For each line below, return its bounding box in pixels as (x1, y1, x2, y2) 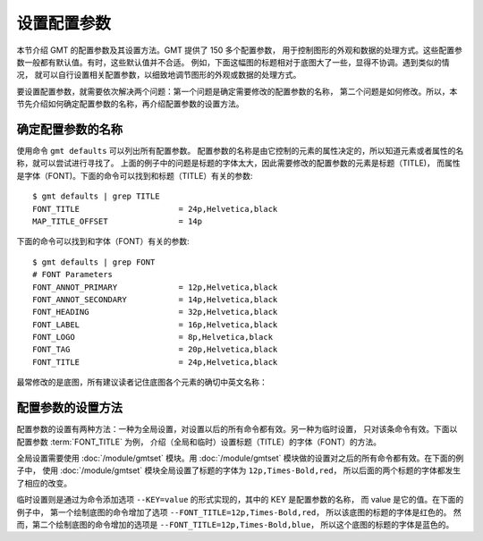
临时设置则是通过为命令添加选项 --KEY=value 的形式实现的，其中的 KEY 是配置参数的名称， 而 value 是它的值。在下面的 (16, 495, 464, 505)
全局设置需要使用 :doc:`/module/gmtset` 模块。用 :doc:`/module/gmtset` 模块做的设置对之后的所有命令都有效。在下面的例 (16, 452, 464, 463)
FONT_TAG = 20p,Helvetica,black (32, 344, 278, 355)
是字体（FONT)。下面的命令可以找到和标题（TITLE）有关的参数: (16, 170, 253, 181)
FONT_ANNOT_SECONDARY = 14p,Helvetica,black (32, 294, 278, 304)
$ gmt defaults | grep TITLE (32, 191, 160, 201)
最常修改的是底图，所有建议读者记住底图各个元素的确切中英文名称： (16, 376, 267, 388)
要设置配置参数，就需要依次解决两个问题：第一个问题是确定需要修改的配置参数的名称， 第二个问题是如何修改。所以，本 (16, 86, 458, 97)
